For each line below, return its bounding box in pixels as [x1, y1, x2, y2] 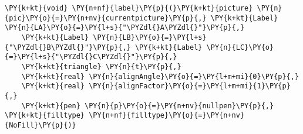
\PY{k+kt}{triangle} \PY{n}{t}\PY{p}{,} [21, 62, 181, 71]
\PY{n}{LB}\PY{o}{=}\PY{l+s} [93, 33, 207, 42]
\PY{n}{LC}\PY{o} [206, 43, 274, 51]
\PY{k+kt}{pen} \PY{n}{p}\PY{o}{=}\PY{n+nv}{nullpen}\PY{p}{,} [21, 101, 274, 110]
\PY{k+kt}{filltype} [5, 111, 85, 120]
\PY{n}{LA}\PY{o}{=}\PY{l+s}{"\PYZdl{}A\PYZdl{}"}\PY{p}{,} [5, 23, 245, 32]
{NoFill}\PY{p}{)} [5, 121, 76, 129]
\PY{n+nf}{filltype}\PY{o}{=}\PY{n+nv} [89, 111, 245, 120]
